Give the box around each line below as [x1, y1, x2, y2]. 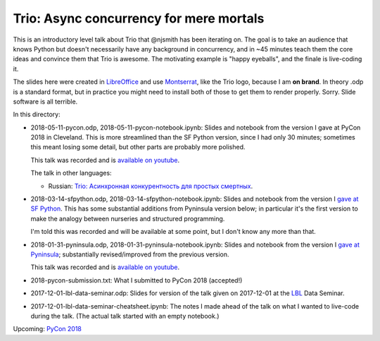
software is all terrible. [13, 97, 78, 106]
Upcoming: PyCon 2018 [13, 325, 82, 333]
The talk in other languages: [30, 169, 112, 178]
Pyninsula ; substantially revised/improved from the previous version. [30, 250, 229, 259]
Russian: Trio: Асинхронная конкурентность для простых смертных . [48, 182, 253, 190]
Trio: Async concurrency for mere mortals [13, 11, 265, 26]
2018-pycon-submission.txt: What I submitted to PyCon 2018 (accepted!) [30, 275, 243, 285]
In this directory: [13, 110, 61, 119]
